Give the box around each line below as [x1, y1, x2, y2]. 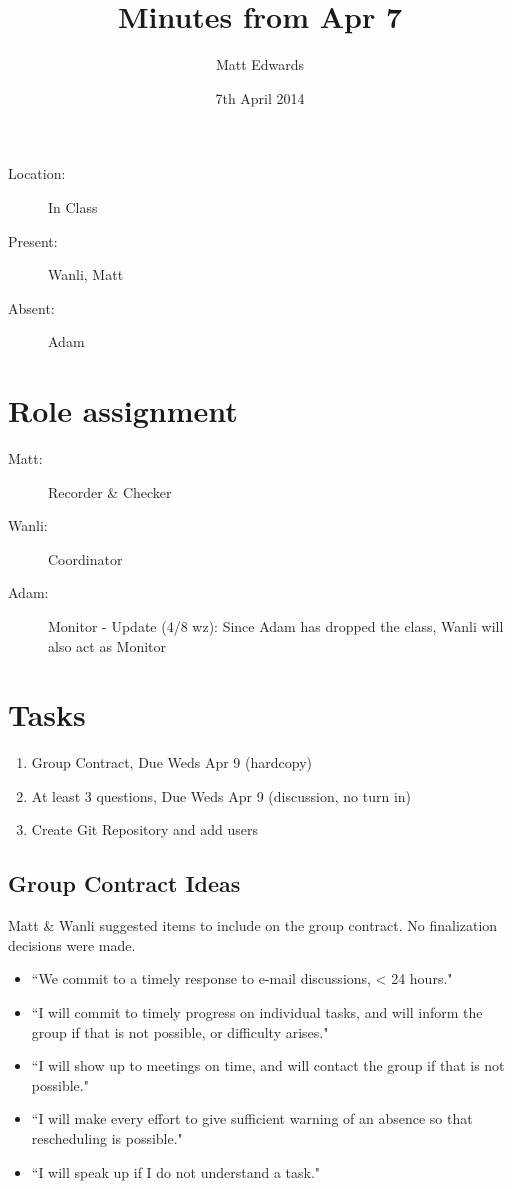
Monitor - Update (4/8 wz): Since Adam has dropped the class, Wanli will [48, 615, 504, 636]
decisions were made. [8, 934, 136, 955]
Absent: [8, 297, 55, 318]
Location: [8, 163, 66, 184]
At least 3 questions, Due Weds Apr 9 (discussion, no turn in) [31, 785, 411, 806]
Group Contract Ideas [8, 868, 241, 899]
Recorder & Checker [48, 481, 172, 502]
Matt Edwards [215, 54, 305, 75]
